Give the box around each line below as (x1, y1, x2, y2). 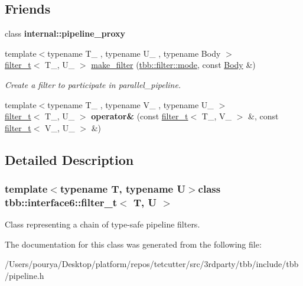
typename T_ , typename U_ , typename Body (47, 47, 221, 59)
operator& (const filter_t (91, 110, 188, 122)
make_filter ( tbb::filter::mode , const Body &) (91, 58, 256, 71)
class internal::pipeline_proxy (5, 27, 126, 40)
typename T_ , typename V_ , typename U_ (47, 98, 214, 110)
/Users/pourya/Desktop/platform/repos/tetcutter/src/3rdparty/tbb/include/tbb (5, 258, 299, 270)
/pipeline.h (5, 269, 44, 282)
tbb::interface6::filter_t (5, 194, 118, 209)
